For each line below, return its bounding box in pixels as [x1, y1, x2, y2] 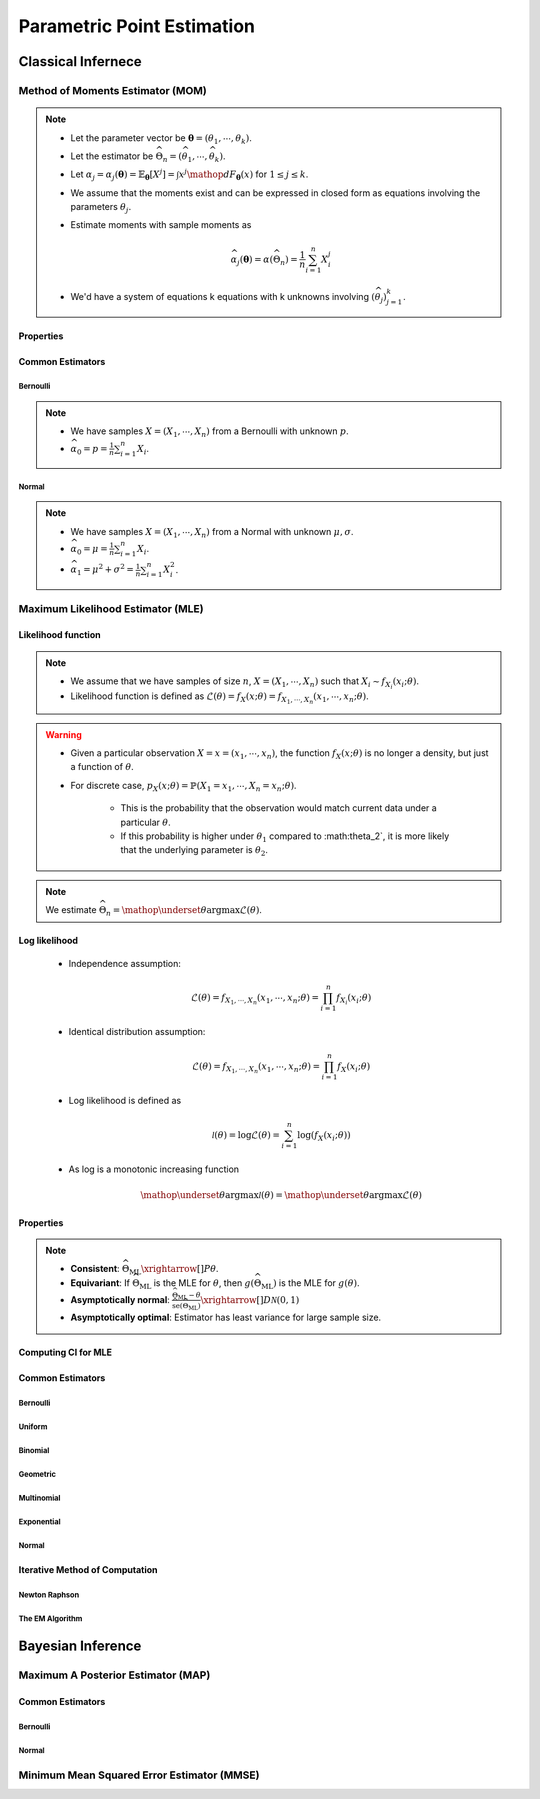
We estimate [45, 904, 97, 916]
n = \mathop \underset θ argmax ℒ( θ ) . [105, 904, 262, 918]
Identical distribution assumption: [68, 1026, 206, 1038]
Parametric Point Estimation [18, 15, 255, 37]
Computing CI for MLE [18, 1346, 112, 1359]
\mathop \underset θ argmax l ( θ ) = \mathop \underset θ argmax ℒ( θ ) [140, 1190, 423, 1201]
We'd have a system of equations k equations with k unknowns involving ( [70, 291, 375, 303]
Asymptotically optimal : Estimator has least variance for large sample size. [70, 1311, 382, 1324]
